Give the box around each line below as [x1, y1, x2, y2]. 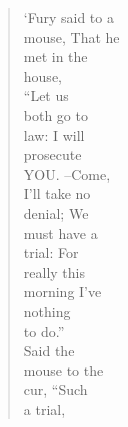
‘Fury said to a [23, 7, 114, 27]
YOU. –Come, [23, 163, 111, 184]
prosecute [23, 144, 82, 165]
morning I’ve [23, 281, 102, 302]
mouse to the [23, 359, 104, 380]
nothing [23, 300, 71, 321]
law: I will [23, 124, 85, 145]
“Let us [23, 85, 69, 106]
